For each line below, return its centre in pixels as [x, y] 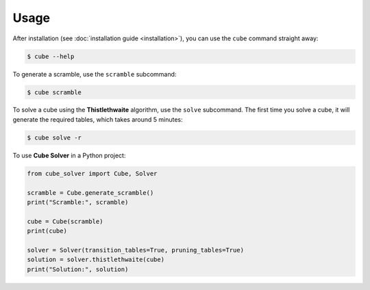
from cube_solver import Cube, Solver [92, 173]
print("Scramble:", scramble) [78, 202]
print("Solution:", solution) [78, 269]
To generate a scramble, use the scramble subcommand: [95, 74]
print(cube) [47, 231]
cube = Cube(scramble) [65, 221]
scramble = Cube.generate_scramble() [90, 193]
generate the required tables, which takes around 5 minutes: [98, 119]
